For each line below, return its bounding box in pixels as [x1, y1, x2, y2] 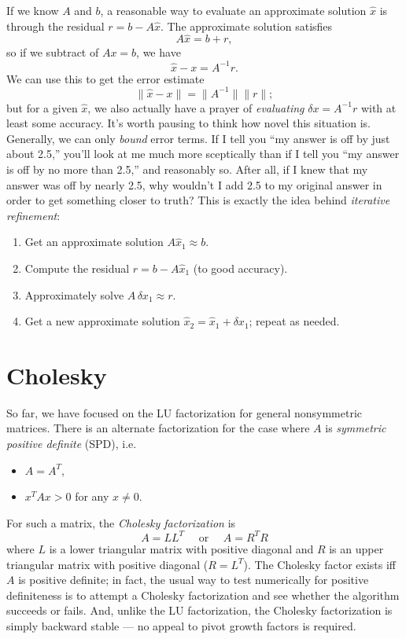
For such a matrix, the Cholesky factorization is [6, 514, 236, 531]
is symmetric [325, 420, 386, 436]
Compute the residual [24, 259, 130, 276]
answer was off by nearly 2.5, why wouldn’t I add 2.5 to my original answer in [6, 176, 382, 193]
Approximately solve [24, 286, 124, 303]
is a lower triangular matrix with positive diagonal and [49, 540, 314, 556]
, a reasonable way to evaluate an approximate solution [100, 2, 367, 18]
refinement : [6, 207, 61, 223]
